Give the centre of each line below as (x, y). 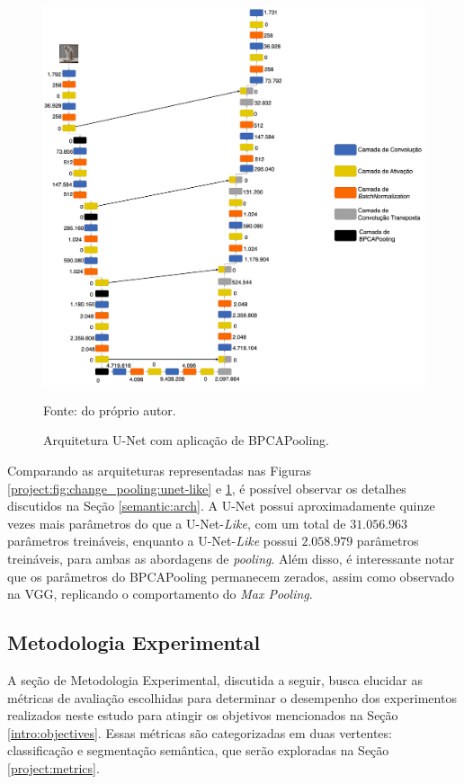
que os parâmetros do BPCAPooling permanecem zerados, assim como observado (231, 576)
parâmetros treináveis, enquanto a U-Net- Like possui (152, 541)
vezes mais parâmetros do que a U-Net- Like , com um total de (177, 523)
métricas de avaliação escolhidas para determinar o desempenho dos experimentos (232, 697)
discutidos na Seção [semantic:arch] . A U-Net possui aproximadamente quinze (221, 506)
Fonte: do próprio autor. (110, 410)
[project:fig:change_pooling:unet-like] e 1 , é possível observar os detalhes (207, 488)
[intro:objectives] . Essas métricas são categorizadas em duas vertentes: (200, 732)
